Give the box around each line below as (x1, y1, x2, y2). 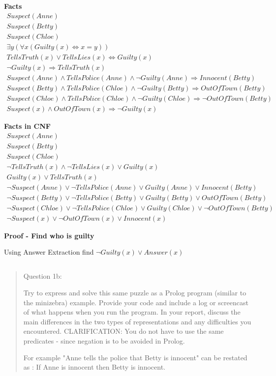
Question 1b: (23, 271, 62, 281)
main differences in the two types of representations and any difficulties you (23, 316, 251, 326)
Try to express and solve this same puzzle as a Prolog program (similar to (23, 287, 246, 297)
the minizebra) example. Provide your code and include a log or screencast (23, 297, 248, 307)
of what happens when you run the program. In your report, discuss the (23, 307, 241, 317)
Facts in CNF (4, 120, 51, 131)
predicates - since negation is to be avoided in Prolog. (23, 335, 185, 346)
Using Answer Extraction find (4, 247, 94, 257)
